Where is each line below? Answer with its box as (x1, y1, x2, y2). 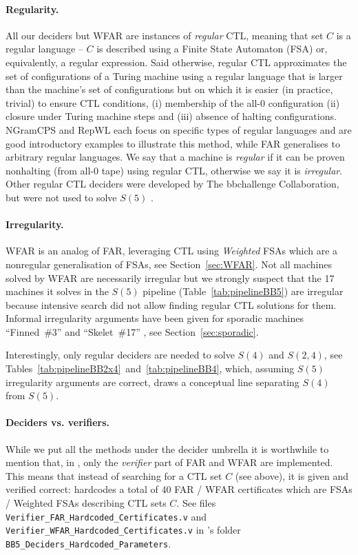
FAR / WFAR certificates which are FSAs (174, 482, 352, 496)
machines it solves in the (6, 284, 109, 299)
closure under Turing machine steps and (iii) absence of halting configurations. (6, 109, 337, 123)
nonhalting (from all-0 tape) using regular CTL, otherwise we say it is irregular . (6, 163, 343, 177)
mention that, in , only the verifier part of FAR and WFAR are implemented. (6, 455, 333, 470)
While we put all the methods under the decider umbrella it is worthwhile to (6, 441, 329, 456)
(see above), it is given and (235, 468, 349, 483)
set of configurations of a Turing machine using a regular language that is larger (6, 68, 343, 83)
